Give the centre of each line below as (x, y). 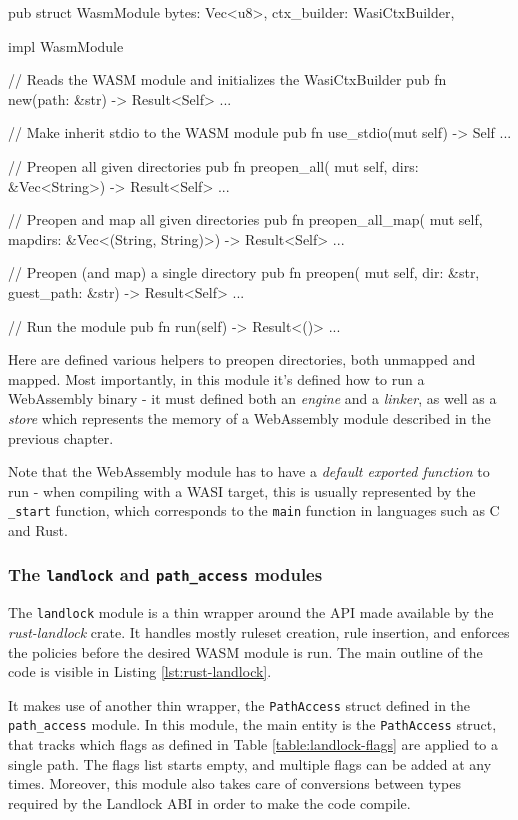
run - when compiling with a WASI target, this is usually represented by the (242, 490)
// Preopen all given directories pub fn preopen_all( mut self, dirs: (213, 165)
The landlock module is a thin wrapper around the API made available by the (251, 612)
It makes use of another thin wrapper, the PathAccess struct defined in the (239, 704)
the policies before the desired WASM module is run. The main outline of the (245, 651)
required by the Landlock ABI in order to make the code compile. (209, 802)
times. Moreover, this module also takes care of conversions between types (234, 783)
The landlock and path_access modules (165, 574)
